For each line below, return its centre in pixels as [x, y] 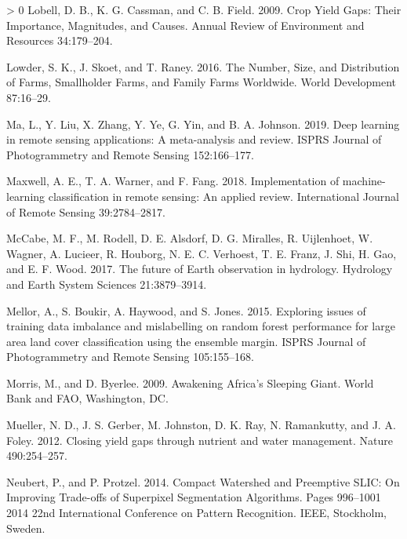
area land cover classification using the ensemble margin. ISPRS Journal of [186, 341]
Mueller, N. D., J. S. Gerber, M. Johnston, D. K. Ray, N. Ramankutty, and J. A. [201, 425]
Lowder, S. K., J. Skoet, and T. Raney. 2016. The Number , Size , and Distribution [203, 66]
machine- [364, 181]
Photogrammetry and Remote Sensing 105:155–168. [130, 357]
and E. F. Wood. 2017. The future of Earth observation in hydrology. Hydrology [200, 269]
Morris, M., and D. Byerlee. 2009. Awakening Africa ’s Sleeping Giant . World [190, 382]
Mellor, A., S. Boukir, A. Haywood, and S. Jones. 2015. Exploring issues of [186, 310]
